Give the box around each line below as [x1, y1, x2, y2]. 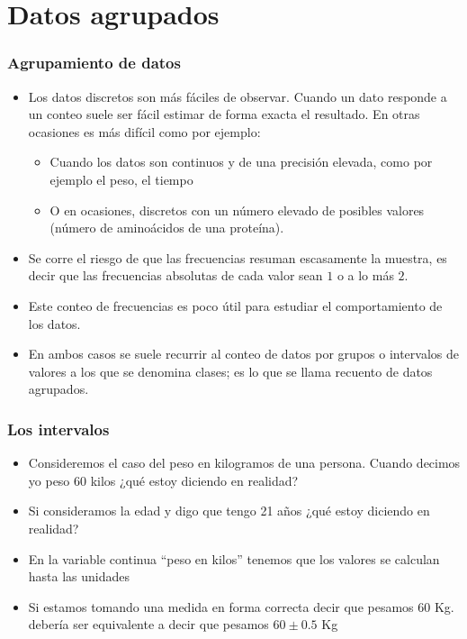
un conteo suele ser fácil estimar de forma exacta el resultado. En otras [28, 105, 420, 123]
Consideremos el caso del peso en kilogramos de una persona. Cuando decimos [28, 453, 461, 472]
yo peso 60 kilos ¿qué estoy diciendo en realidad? [28, 470, 299, 489]
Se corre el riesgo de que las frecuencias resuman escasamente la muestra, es [28, 248, 447, 267]
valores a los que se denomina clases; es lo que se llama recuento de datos [28, 361, 433, 380]
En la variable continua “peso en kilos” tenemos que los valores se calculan [28, 549, 440, 568]
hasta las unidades [28, 567, 130, 586]
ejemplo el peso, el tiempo [49, 169, 193, 188]
